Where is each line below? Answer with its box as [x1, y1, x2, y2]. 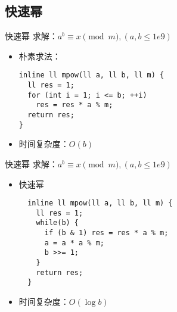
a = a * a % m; [44, 238, 104, 247]
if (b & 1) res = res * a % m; [44, 229, 169, 238]
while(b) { [36, 219, 79, 227]
